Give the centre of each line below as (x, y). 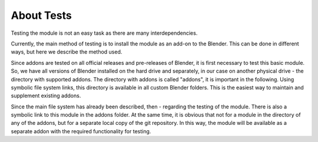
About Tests (41, 15)
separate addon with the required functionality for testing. (81, 131)
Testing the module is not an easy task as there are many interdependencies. (104, 33)
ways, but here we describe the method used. (67, 52)
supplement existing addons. (46, 96)
